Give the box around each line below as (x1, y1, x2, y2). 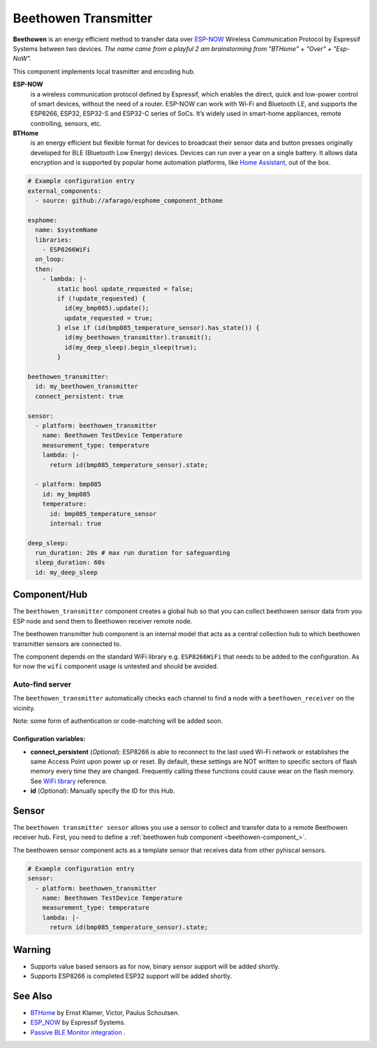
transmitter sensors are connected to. (13, 640, 121, 648)
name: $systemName (35, 226, 98, 234)
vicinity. (13, 703, 36, 712)
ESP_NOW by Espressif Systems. (30, 1018, 126, 1027)
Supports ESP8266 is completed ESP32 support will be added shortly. (30, 972, 232, 980)
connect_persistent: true (35, 392, 124, 400)
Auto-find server (13, 680, 72, 689)
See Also (13, 990, 52, 1002)
